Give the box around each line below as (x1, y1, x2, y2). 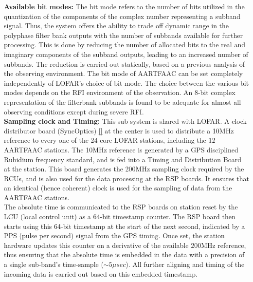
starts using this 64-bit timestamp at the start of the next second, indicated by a (4, 221, 245, 231)
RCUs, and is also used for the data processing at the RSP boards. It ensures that (4, 173, 249, 183)
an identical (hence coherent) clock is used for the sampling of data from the (4, 183, 232, 193)
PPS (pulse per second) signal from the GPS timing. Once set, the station (4, 230, 225, 241)
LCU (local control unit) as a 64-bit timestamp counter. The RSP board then (4, 211, 235, 222)
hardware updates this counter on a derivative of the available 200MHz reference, (4, 240, 246, 250)
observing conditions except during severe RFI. (4, 106, 144, 116)
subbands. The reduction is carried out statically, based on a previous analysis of (4, 58, 245, 69)
